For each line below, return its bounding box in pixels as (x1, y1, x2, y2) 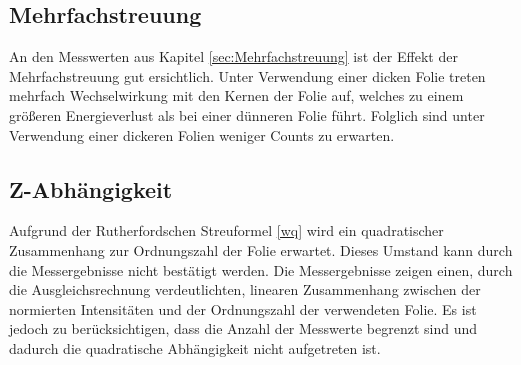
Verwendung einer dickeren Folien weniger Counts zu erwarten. (9, 124, 395, 145)
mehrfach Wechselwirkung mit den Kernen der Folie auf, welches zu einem (9, 85, 464, 106)
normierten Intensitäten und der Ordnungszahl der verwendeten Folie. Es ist (9, 298, 477, 319)
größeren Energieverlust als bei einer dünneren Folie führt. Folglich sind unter (9, 104, 485, 125)
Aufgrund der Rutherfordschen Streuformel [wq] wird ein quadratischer (9, 220, 444, 241)
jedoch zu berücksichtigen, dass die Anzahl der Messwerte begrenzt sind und (9, 318, 478, 339)
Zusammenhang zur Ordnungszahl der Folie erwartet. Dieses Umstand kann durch (9, 239, 513, 260)
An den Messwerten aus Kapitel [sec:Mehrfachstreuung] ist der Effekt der (9, 46, 458, 67)
